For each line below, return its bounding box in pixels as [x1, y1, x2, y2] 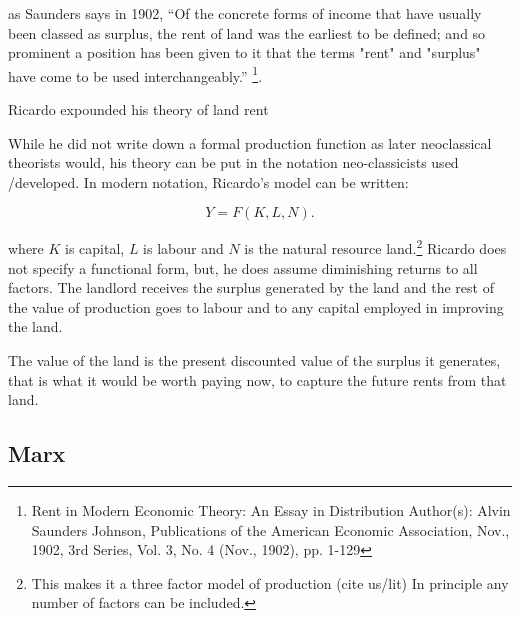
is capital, [65, 238, 125, 259]
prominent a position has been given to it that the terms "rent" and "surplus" [8, 42, 481, 63]
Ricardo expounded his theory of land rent [8, 99, 269, 120]
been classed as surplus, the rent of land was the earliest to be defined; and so [8, 22, 486, 43]
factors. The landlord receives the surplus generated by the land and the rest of [8, 277, 494, 298]
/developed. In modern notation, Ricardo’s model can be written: [8, 171, 409, 192]
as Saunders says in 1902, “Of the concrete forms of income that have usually [8, 3, 482, 23]
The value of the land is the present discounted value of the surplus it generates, [8, 350, 501, 371]
